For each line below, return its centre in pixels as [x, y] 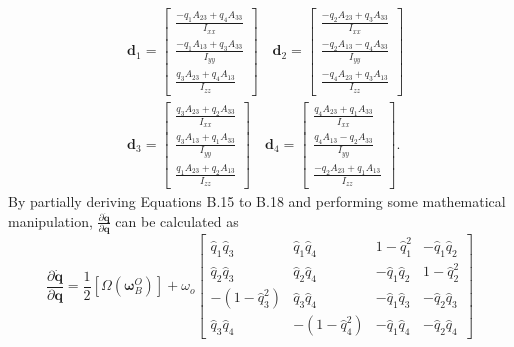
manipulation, [50, 220]
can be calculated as [177, 220]
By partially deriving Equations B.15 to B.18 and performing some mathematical [257, 201]
